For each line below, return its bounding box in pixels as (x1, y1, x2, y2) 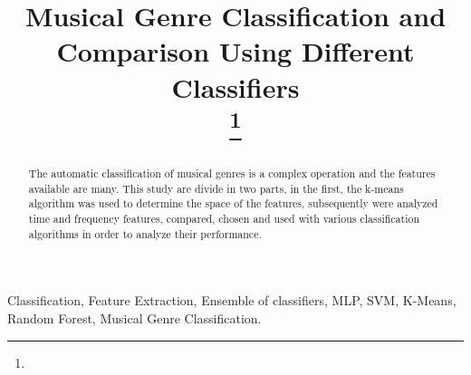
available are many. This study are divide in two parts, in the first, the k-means (28, 180, 404, 196)
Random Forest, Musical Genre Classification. (7, 308, 262, 327)
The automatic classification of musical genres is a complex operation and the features (28, 166, 436, 181)
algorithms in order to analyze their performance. (28, 226, 262, 241)
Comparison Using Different (56, 33, 415, 70)
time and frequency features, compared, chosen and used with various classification (28, 211, 420, 226)
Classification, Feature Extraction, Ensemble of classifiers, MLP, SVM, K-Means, (7, 291, 457, 310)
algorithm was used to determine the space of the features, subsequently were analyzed (28, 196, 438, 211)
